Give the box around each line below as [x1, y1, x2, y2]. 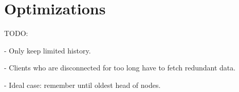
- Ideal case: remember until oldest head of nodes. [4, 79, 161, 90]
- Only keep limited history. [4, 45, 91, 56]
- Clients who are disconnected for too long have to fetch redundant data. [4, 62, 236, 73]
